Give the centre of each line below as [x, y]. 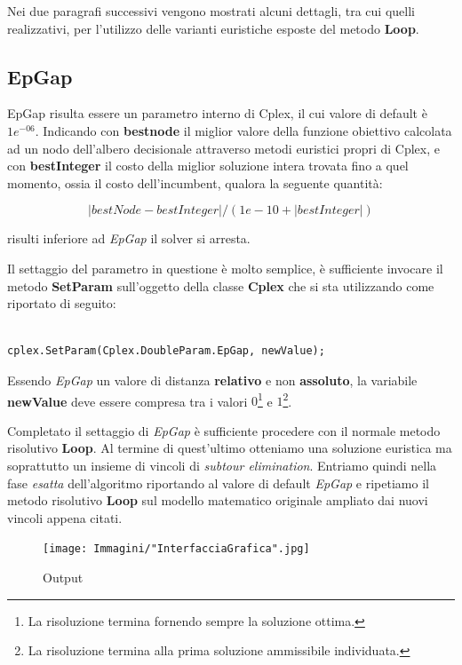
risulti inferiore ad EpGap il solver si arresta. [129, 238]
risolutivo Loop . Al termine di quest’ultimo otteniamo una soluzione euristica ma [230, 448]
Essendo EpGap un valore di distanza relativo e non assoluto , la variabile [212, 380]
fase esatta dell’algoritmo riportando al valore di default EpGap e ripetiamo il [218, 483]
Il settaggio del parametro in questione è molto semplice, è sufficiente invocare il [225, 268]
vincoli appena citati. [65, 517]
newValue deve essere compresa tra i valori [127, 401]
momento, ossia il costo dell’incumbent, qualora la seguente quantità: [195, 182]
